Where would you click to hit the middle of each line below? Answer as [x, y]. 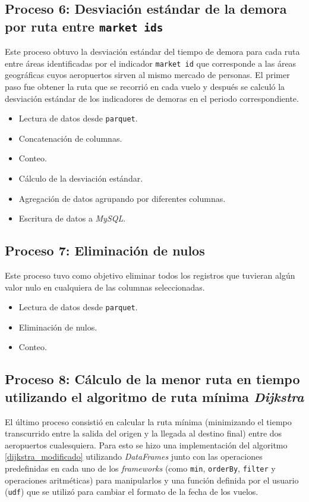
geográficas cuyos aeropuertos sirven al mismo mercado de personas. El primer [147, 75]
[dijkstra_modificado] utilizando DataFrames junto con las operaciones [134, 456]
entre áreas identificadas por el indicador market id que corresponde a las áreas [151, 63]
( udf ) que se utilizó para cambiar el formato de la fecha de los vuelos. [132, 492]
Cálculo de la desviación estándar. [81, 178]
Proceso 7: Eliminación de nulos [105, 250]
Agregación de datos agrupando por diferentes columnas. [122, 198]
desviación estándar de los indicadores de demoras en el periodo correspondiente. [152, 98]
